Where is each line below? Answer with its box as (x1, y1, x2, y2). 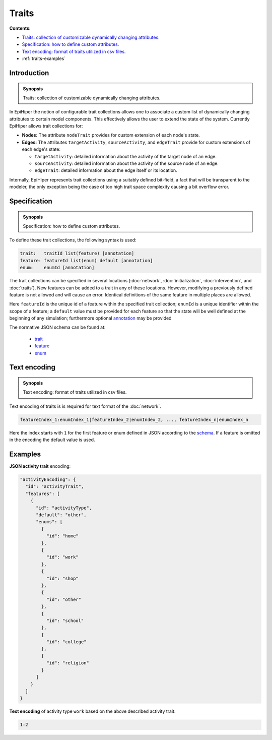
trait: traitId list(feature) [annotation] (20, 251, 134, 257)
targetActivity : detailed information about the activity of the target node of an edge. (34, 153, 217, 159)
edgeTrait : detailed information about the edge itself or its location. (34, 167, 177, 173)
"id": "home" (46, 533, 79, 539)
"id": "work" (46, 554, 79, 560)
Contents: (9, 25, 31, 31)
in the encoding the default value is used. (9, 437, 95, 443)
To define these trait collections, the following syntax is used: (9, 237, 137, 243)
